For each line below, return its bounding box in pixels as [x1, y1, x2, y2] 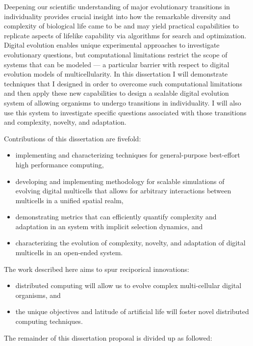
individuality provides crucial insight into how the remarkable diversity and [4, 11, 231, 21]
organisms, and [15, 290, 61, 300]
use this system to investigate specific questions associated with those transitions [4, 107, 247, 117]
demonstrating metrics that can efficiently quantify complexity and [15, 212, 217, 222]
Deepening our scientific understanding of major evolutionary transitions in [4, 1, 230, 11]
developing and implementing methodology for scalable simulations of [15, 176, 225, 186]
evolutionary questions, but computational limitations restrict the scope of [4, 49, 228, 59]
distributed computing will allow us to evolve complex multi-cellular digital [15, 280, 242, 291]
